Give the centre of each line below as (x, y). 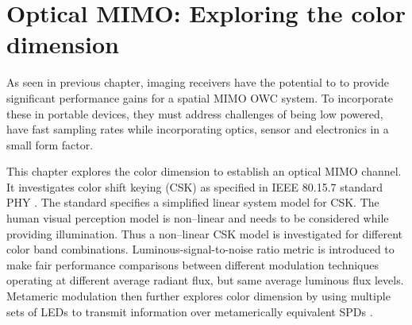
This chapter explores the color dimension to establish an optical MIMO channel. (204, 171)
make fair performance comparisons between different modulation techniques (193, 264)
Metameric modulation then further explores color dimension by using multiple (198, 296)
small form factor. (50, 144)
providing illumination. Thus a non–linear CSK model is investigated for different (204, 233)
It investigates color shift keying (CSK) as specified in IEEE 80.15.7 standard (195, 186)
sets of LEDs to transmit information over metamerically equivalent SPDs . (190, 311)
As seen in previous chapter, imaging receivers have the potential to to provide (198, 82)
